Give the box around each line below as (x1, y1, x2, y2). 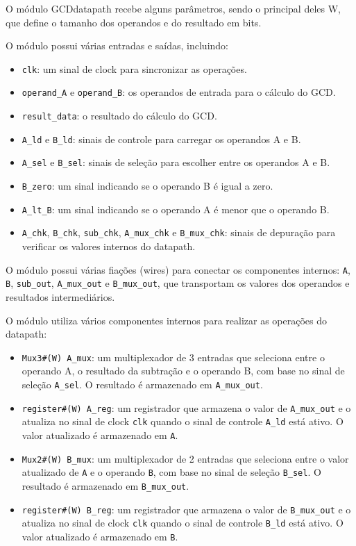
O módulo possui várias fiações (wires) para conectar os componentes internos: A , (6, 262, 350, 276)
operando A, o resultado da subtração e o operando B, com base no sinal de (22, 363, 345, 378)
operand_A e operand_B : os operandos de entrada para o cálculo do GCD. (22, 85, 336, 99)
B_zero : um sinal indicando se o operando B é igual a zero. (22, 179, 273, 193)
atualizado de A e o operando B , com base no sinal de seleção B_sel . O (22, 465, 321, 479)
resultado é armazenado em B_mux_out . (22, 478, 189, 493)
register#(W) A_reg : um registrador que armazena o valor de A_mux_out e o (22, 400, 351, 415)
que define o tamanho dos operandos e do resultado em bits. (6, 15, 262, 29)
